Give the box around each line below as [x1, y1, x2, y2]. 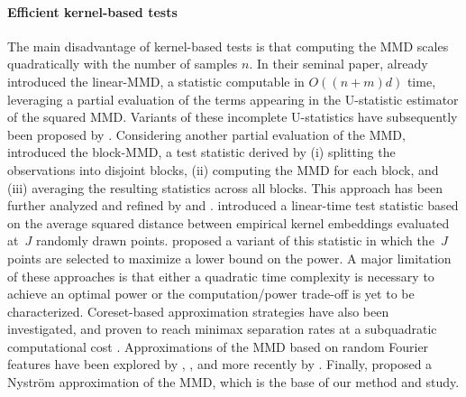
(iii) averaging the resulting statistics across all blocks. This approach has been [7, 178, 443, 197]
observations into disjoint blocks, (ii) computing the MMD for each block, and [7, 160, 439, 179]
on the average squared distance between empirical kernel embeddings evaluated [7, 213, 450, 232]
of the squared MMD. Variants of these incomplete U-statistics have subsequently [7, 107, 458, 126]
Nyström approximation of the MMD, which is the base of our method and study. [7, 373, 460, 392]
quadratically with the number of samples [7, 54, 238, 73]
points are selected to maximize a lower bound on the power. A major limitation [7, 248, 452, 267]
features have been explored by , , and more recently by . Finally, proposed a [7, 355, 433, 374]
